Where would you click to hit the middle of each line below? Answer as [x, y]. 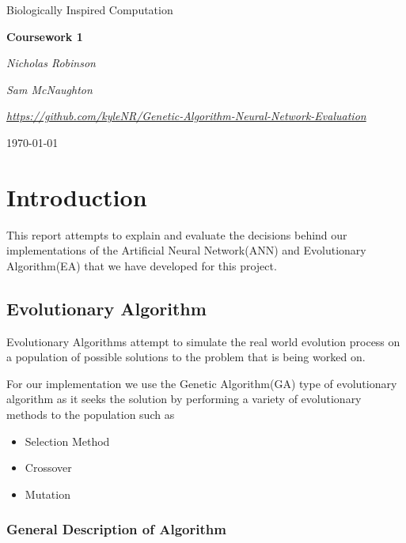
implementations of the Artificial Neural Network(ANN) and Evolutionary [186, 250]
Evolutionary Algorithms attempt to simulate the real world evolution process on [203, 341]
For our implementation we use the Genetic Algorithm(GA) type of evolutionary [202, 383]
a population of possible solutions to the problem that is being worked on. [186, 357]
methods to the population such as [91, 415]
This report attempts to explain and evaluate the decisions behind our [177, 234]
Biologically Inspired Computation [90, 9]
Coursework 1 [45, 36]
